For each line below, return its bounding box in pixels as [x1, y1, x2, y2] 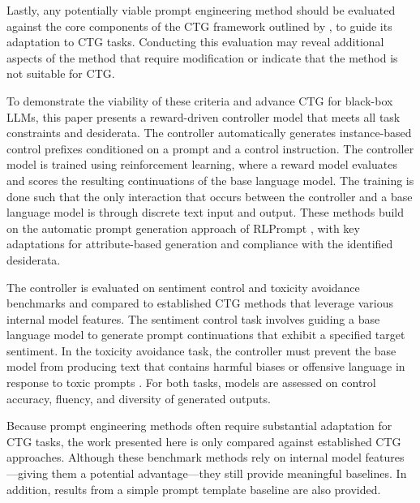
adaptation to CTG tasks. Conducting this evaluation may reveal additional [6, 33, 384, 50]
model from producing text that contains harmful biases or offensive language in [6, 358, 405, 375]
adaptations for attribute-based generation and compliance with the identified [6, 235, 393, 252]
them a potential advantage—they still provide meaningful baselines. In [51, 465, 407, 482]
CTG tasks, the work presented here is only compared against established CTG [6, 432, 401, 449]
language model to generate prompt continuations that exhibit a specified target [6, 326, 405, 343]
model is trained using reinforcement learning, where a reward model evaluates [6, 156, 397, 173]
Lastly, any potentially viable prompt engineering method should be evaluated [6, 2, 396, 18]
